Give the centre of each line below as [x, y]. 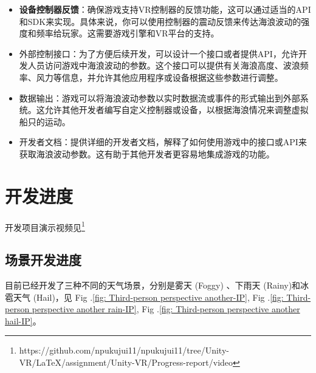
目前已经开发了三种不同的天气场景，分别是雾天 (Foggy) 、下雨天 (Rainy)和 [153, 285]
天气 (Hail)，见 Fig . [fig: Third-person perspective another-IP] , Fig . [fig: [148, 297]
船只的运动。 [45, 121]
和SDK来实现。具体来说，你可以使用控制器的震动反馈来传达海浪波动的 [160, 21]
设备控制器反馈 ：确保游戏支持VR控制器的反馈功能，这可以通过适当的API [165, 9]
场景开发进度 [43, 260]
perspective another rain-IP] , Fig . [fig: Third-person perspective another [166, 309]
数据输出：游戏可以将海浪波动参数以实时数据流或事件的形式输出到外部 [160, 98]
